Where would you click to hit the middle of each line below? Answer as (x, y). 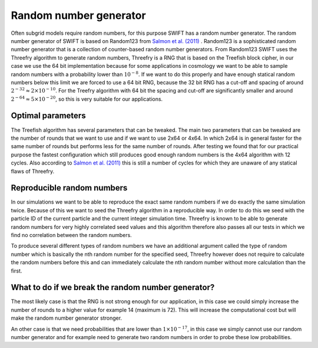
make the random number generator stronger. (67, 318)
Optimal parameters (48, 116)
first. (16, 271)
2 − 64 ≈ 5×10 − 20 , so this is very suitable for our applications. (87, 99)
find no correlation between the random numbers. (71, 235)
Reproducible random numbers (69, 188)
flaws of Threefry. (33, 171)
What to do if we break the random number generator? (113, 288)
